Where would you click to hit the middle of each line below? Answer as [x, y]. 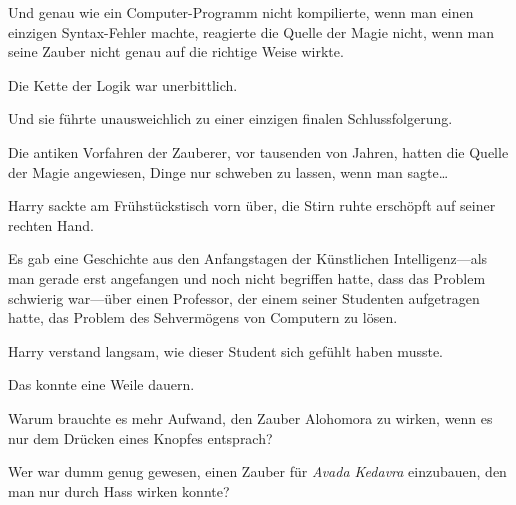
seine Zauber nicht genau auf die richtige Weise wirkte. [176, 51]
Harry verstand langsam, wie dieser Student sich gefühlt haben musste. [226, 350]
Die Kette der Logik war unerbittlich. [123, 84]
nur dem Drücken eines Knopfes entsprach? [140, 437]
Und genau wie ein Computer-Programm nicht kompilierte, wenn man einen [241, 12]
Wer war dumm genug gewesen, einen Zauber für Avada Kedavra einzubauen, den [257, 471]
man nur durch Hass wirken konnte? [119, 490]
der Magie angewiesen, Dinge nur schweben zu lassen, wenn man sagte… [228, 171]
